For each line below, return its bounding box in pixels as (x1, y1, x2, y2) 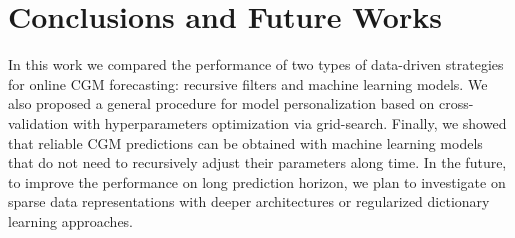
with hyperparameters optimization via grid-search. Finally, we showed (72, 112, 507, 133)
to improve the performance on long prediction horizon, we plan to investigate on (8, 171, 506, 192)
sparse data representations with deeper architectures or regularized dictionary (8, 191, 490, 212)
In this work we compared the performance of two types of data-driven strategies (8, 54, 504, 75)
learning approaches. (8, 210, 134, 231)
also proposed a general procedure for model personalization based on (8, 93, 435, 114)
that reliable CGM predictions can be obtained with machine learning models (8, 132, 483, 153)
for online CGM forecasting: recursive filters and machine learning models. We (8, 73, 488, 94)
